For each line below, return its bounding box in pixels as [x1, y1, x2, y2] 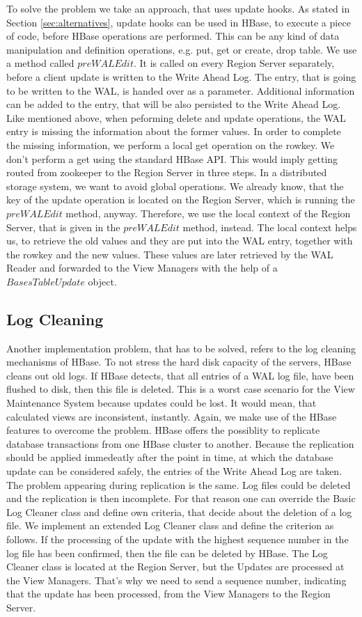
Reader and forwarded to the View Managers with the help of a [6, 260, 278, 275]
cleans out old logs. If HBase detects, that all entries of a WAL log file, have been [6, 368, 354, 382]
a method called [6, 56, 74, 70]
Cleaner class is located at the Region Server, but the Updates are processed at [6, 559, 345, 574]
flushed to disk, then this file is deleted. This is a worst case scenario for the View [6, 382, 355, 396]
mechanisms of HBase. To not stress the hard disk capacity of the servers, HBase [6, 354, 352, 369]
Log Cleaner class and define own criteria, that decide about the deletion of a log [6, 504, 352, 519]
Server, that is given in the [6, 219, 120, 234]
